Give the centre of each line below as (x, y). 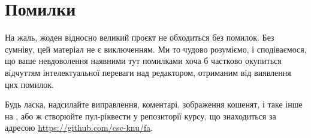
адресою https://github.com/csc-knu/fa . (79, 128)
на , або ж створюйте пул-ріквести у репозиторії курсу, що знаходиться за (141, 116)
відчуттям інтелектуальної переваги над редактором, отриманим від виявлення (148, 72)
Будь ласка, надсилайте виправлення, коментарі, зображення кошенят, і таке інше (154, 104)
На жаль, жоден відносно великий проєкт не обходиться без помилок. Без (140, 37)
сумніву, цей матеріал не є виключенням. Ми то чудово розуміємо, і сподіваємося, (156, 49)
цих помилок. (29, 84)
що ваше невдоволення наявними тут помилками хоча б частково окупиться (143, 61)
